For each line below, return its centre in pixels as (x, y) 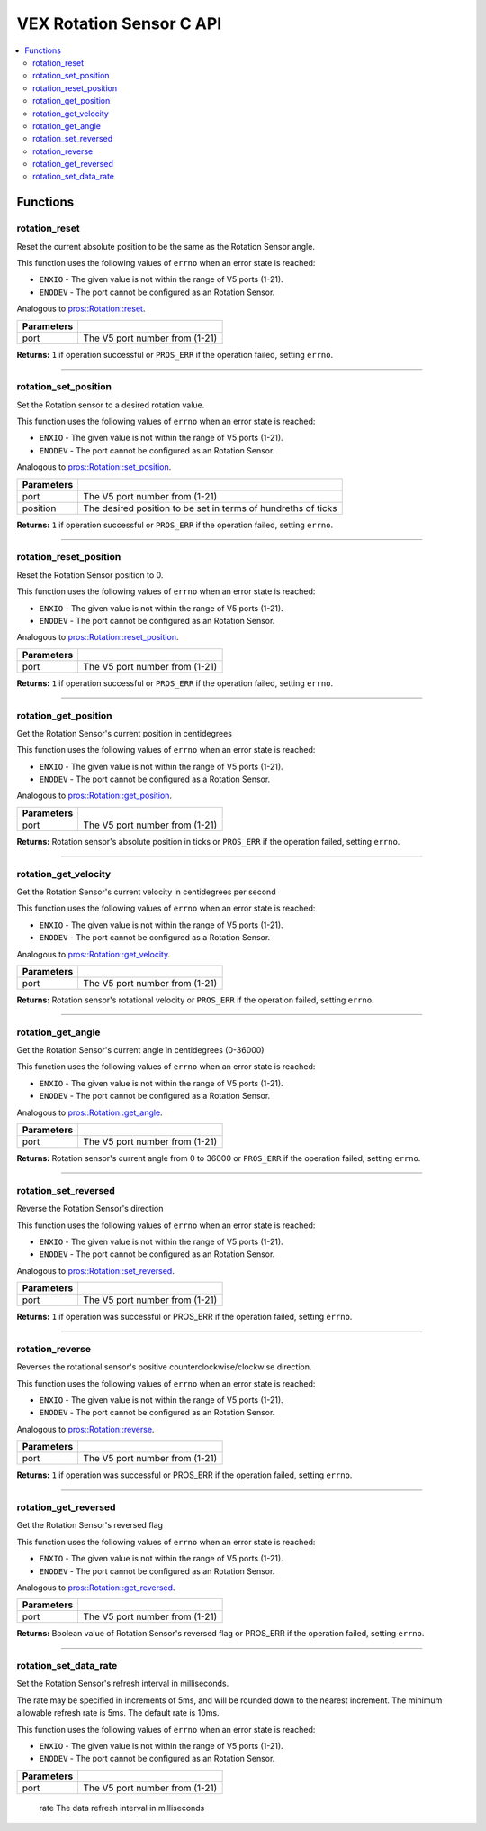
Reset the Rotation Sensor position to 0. (90, 575)
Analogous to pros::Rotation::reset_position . (98, 637)
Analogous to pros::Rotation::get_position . (94, 796)
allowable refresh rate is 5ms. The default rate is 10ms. (118, 1713)
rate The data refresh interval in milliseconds (122, 1808)
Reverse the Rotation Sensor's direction (90, 1209)
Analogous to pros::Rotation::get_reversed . (96, 1588)
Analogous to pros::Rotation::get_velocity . (94, 954)
